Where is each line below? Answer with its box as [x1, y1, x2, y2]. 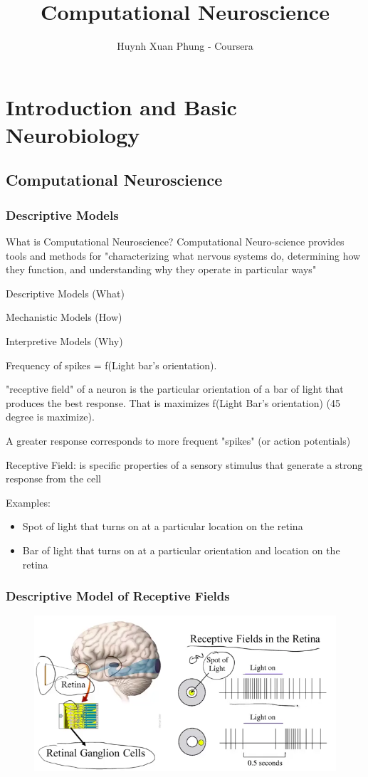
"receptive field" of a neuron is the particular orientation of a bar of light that [6, 381, 344, 396]
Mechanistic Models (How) [6, 310, 122, 324]
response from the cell [6, 471, 101, 486]
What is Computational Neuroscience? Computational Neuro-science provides [6, 234, 345, 249]
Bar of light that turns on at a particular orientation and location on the [22, 543, 340, 557]
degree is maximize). [6, 409, 95, 424]
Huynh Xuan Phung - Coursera [117, 38, 253, 53]
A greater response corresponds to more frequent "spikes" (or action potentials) [6, 433, 351, 448]
